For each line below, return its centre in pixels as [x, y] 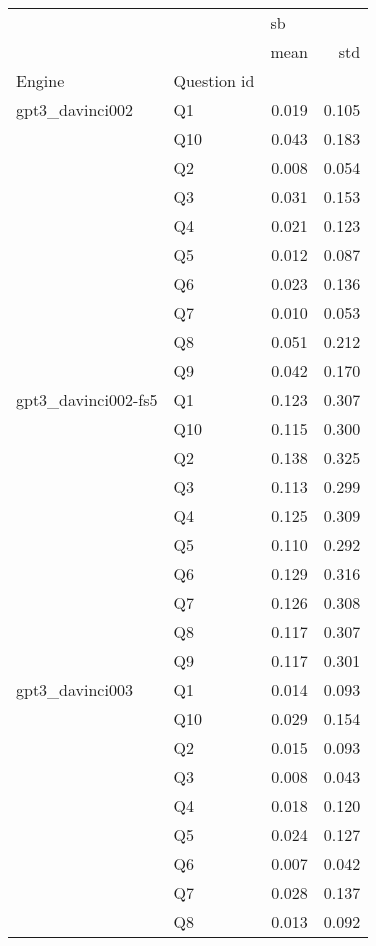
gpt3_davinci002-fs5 [87, 399]
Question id [214, 80]
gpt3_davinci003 [74, 689]
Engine [40, 80]
